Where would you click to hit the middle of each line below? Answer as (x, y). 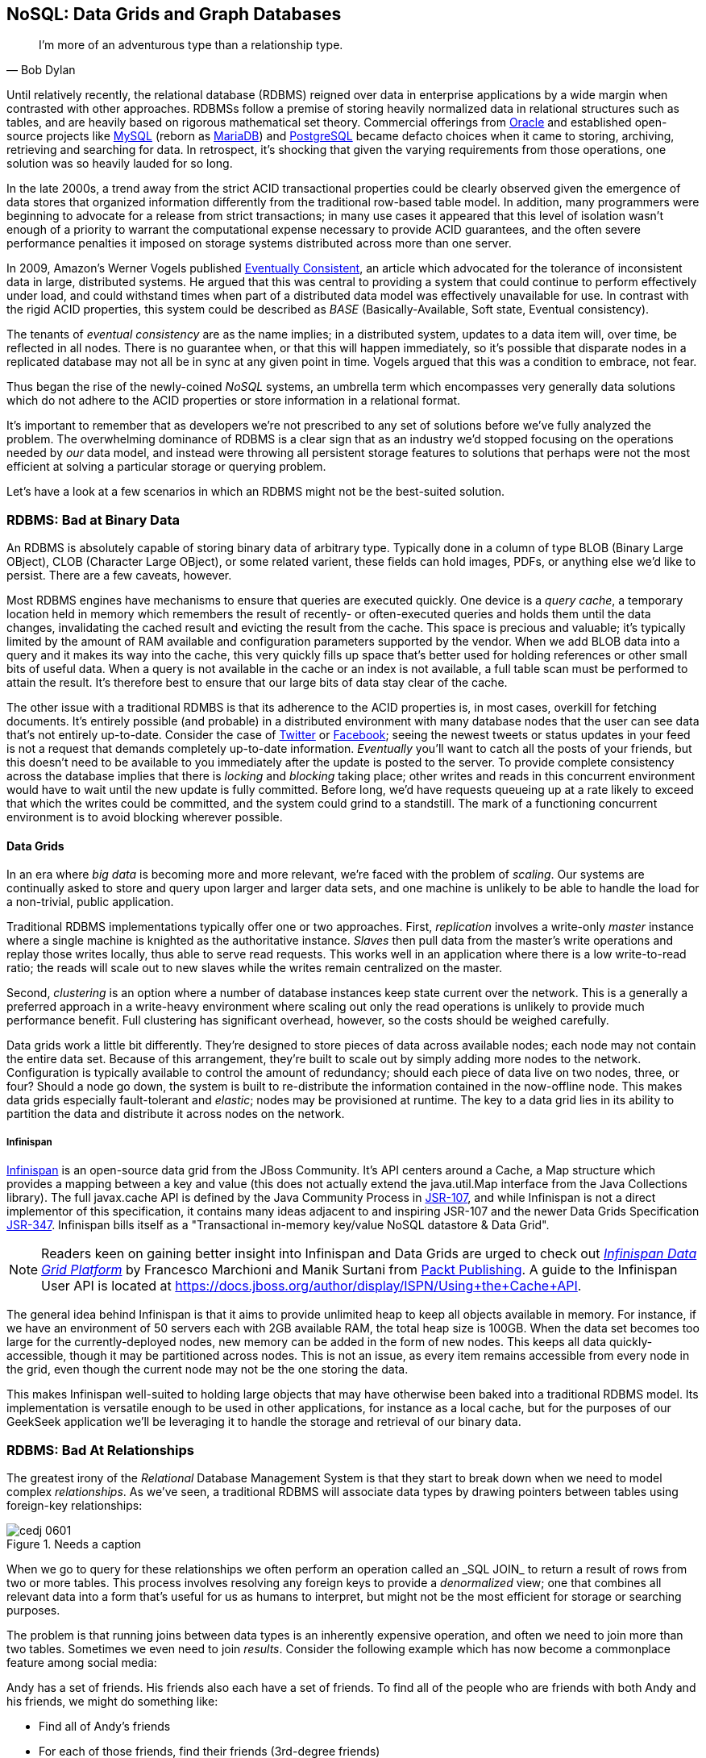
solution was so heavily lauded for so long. (120, 164)
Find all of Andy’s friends (105, 1726)
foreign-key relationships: (75, 1505)
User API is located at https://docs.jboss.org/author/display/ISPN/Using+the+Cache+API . (311, 1286)
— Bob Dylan (41, 70)
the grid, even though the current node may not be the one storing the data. (208, 1369)
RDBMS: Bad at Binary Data (93, 520)
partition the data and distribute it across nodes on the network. (176, 1114)
